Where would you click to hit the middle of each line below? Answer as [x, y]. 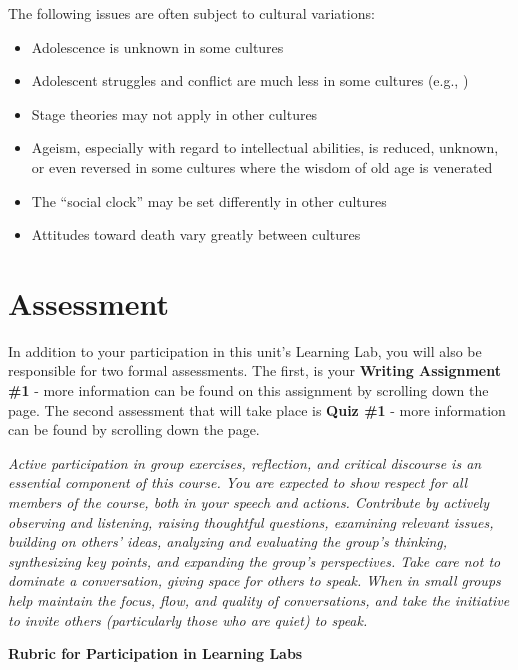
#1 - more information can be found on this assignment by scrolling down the [248, 390]
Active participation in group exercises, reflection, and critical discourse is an [245, 462]
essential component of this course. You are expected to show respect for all [238, 482]
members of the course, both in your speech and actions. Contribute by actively [248, 502]
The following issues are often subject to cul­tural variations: [191, 13]
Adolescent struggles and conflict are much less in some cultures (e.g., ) [250, 80]
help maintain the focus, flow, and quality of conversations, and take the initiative [259, 600]
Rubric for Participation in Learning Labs [155, 653]
